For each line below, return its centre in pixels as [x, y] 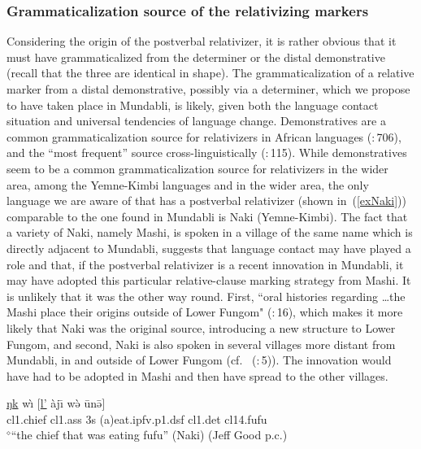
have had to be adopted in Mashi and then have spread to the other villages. [197, 375]
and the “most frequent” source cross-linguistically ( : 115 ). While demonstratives [207, 153]
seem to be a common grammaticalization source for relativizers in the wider [197, 168]
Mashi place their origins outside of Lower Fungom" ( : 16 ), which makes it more [205, 312]
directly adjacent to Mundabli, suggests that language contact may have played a [209, 248]
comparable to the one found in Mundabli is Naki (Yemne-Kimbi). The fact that [207, 216]
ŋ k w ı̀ [20, 403]
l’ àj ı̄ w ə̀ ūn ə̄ [71, 403]
